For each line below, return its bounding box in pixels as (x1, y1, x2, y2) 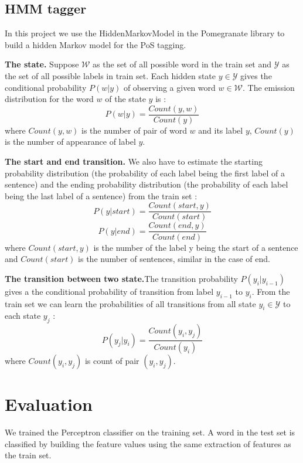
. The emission (243, 81, 295, 93)
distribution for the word (5, 93, 94, 105)
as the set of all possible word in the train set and (93, 58, 272, 70)
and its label (198, 124, 243, 136)
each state (5, 309, 41, 322)
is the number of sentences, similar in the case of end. (78, 253, 270, 265)
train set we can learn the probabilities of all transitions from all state (5, 297, 256, 309)
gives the (240, 69, 272, 81)
